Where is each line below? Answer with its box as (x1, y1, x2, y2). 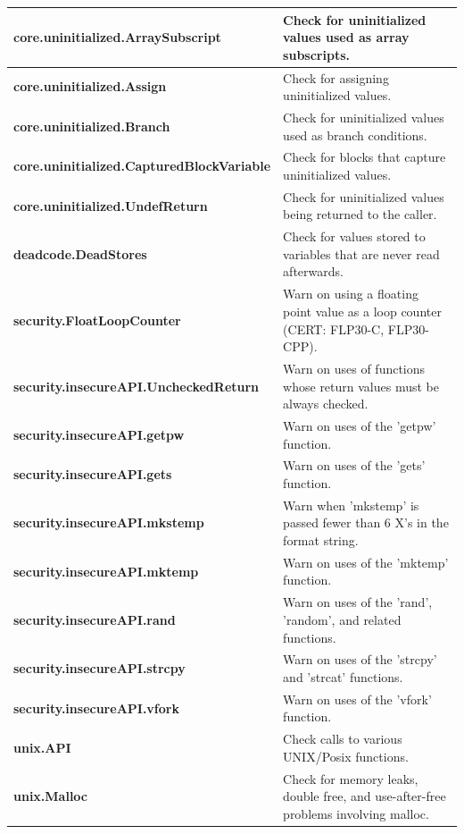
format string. (283, 531, 359, 550)
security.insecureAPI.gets (13, 465, 172, 484)
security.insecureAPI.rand (13, 610, 176, 628)
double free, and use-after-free (283, 787, 446, 805)
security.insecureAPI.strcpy (13, 659, 186, 678)
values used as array (283, 28, 410, 46)
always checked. (283, 394, 369, 413)
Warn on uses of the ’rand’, (283, 593, 433, 611)
